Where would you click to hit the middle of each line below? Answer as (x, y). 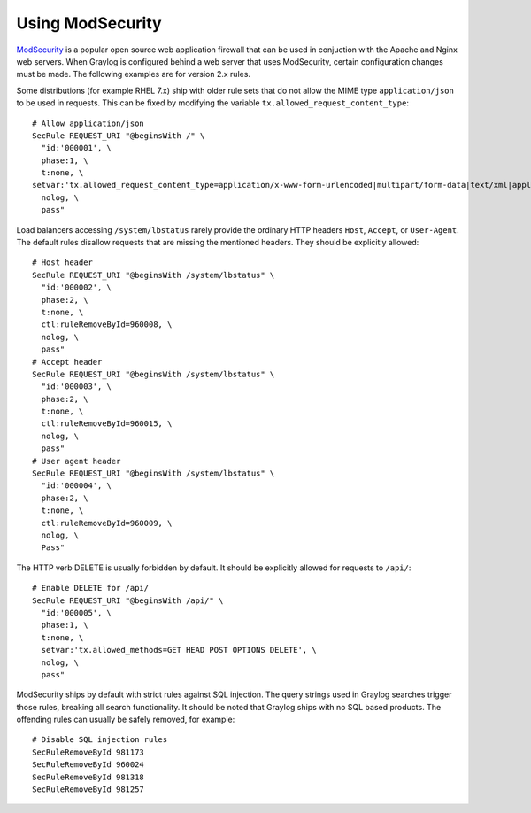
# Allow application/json (88, 123)
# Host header (62, 263)
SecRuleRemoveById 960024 (88, 765)
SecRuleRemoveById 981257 (88, 790)
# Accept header (67, 362)
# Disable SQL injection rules (100, 740)
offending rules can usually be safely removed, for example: (126, 720)
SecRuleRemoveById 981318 (88, 777)
